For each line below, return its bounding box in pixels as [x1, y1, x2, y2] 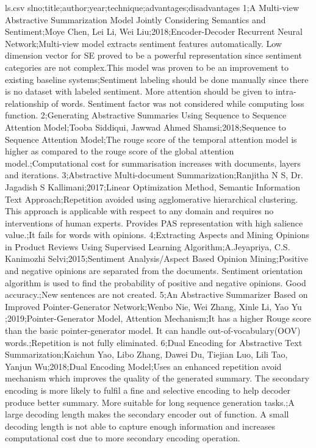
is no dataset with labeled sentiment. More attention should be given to [5, 85, 273, 98]
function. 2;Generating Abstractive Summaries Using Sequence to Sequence [5, 109, 287, 121]
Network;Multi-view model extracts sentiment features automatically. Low [5, 37, 282, 49]
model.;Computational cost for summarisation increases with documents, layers [5, 156, 301, 169]
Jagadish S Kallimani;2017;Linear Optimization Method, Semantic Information [5, 180, 301, 193]
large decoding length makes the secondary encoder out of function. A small [5, 408, 289, 421]
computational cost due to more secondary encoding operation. [5, 432, 240, 444]
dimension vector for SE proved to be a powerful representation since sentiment [5, 49, 302, 62]
